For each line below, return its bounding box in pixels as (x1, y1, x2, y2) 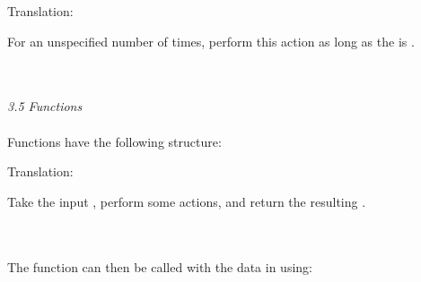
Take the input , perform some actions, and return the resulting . (7, 192, 366, 210)
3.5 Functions (7, 97, 83, 115)
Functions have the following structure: (7, 132, 222, 150)
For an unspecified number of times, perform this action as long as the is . (7, 31, 415, 50)
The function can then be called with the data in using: (7, 257, 312, 276)
